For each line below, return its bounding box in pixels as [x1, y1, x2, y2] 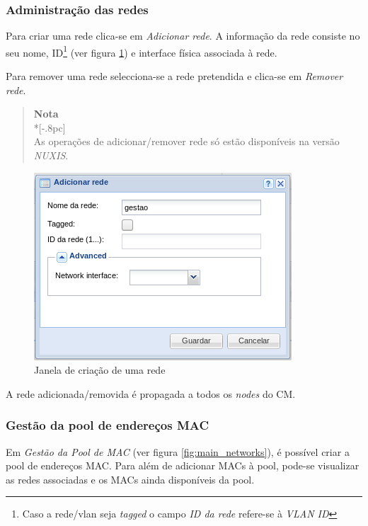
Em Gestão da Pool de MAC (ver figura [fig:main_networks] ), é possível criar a [6, 444, 350, 459]
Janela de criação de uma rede [34, 362, 166, 377]
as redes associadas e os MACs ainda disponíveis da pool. [6, 471, 255, 486]
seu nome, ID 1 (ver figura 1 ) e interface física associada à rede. [6, 42, 277, 59]
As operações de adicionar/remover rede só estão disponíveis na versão [33, 134, 340, 149]
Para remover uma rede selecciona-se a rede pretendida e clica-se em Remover [6, 69, 343, 84]
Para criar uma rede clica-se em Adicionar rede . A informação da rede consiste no [6, 28, 360, 43]
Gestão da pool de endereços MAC [6, 416, 209, 434]
